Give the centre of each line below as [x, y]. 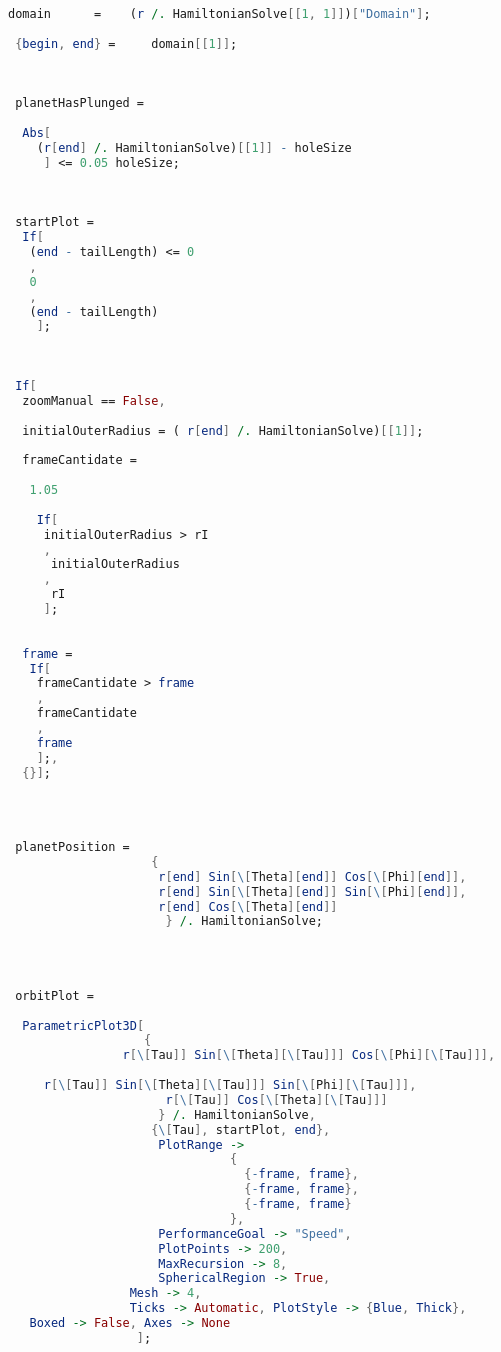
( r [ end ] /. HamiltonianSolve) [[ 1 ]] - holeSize [194, 147]
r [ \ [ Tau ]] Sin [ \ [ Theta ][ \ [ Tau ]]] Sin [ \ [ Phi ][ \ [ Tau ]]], [230, 1085]
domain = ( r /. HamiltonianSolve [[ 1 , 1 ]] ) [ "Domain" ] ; [219, 14]
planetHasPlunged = [80, 103]
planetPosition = [72, 847]
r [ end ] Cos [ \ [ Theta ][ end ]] [248, 906]
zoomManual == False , [94, 400]
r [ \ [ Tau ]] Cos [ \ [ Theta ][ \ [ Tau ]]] [276, 1099]
